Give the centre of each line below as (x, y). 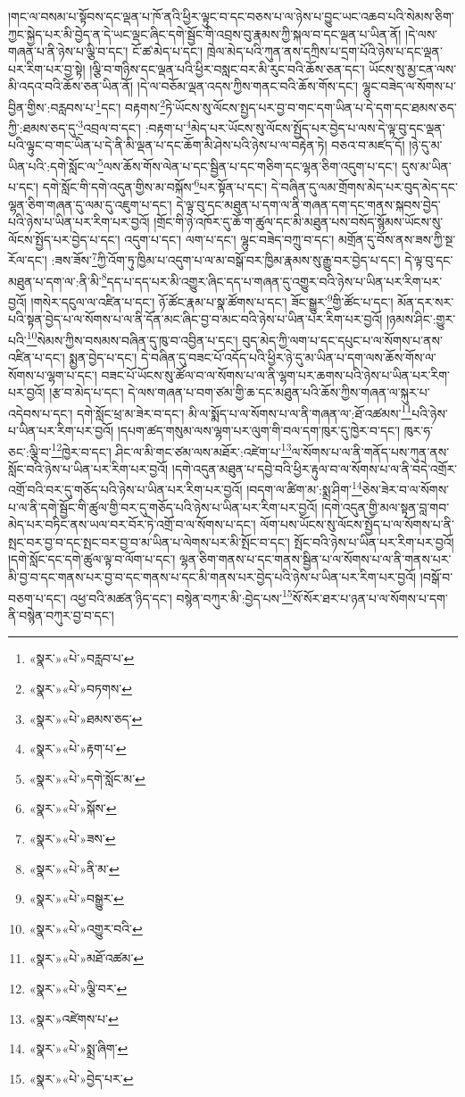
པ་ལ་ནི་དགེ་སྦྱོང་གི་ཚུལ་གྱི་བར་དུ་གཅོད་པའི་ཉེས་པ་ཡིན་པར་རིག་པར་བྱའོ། (163, 507)
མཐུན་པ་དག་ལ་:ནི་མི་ (55, 281)
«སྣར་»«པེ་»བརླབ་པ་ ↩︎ (82, 658)
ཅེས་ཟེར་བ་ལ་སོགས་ (406, 490)
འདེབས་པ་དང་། (41, 413)
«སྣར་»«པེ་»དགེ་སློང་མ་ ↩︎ (87, 778)
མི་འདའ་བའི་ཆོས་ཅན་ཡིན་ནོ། (71, 86)
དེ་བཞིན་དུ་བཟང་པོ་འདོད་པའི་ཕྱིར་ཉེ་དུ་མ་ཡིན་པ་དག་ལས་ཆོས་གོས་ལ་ (289, 357)
